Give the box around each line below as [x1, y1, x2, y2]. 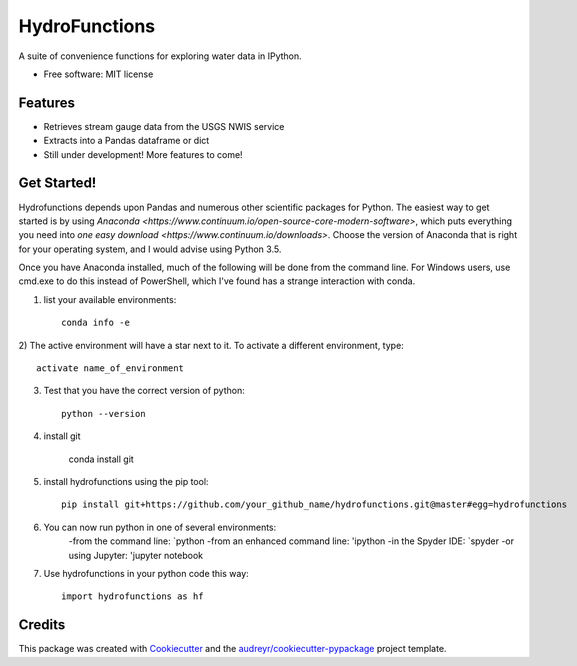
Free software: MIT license [43, 68, 154, 80]
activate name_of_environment [36, 363, 185, 374]
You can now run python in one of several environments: [43, 521, 277, 533]
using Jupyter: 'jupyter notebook [68, 549, 204, 561]
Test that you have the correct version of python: [43, 385, 245, 397]
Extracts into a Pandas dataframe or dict [43, 135, 210, 147]
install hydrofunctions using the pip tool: [43, 476, 209, 487]
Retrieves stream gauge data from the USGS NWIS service [43, 120, 285, 132]
